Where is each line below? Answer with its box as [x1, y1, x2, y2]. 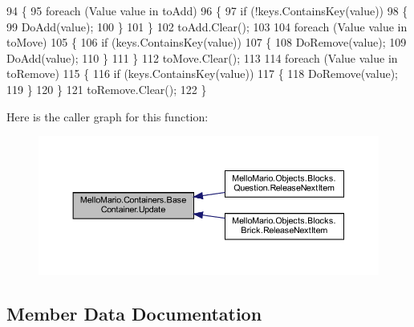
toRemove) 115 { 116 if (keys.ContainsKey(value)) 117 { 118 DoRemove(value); [6, 65, 398, 82]
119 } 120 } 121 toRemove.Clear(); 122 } [6, 80, 207, 97]
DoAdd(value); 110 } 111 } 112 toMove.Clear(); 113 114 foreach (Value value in [6, 49, 398, 66]
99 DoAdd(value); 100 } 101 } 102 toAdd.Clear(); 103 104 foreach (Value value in [6, 18, 408, 35]
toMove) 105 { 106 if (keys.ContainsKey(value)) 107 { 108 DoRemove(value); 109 [6, 34, 407, 51]
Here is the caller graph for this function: [6, 108, 209, 125]
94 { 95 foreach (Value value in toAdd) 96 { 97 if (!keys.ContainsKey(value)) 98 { [6, 2, 408, 18]
